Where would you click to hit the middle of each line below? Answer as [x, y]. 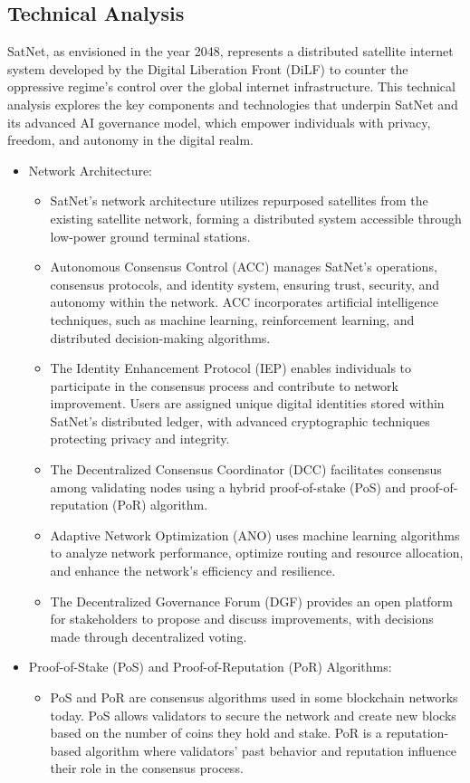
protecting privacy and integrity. [140, 439]
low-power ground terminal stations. [150, 236]
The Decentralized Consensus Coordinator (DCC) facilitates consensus [246, 469]
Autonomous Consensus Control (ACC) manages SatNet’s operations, [244, 267]
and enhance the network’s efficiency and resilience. [193, 571]
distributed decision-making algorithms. [160, 337]
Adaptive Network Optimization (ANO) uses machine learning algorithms [255, 535]
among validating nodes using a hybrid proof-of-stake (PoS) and [228, 487]
